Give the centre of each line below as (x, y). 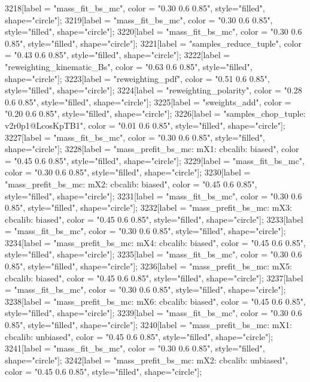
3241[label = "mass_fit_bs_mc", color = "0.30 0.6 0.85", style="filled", (135, 348)
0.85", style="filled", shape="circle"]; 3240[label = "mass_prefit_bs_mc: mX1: (148, 325)
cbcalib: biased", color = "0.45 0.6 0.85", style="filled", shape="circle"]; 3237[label (154, 278)
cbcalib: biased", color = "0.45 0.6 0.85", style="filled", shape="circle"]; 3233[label (154, 219)
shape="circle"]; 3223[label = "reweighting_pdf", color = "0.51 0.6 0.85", (137, 78)
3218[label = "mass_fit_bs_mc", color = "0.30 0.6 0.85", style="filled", (135, 8)
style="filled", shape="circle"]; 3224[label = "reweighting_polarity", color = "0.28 (154, 90)
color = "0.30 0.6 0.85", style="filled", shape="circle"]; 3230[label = (128, 172)
